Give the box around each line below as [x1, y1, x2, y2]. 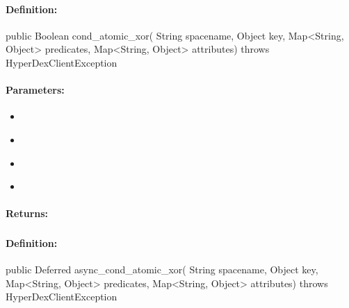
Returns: [6, 206, 49, 221]
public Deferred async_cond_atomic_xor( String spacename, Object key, [6, 262, 318, 277]
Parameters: [6, 83, 65, 97]
